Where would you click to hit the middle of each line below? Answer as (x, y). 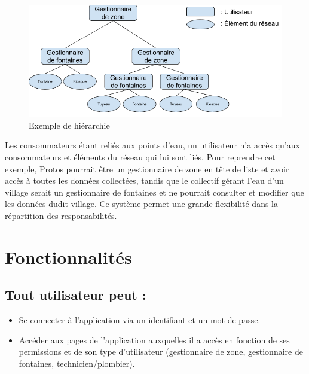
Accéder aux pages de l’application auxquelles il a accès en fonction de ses (154, 340)
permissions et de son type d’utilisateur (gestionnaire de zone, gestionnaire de (161, 352)
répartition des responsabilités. (61, 215)
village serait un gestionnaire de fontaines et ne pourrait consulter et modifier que (154, 192)
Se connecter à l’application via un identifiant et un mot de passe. (140, 320)
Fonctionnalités (68, 256)
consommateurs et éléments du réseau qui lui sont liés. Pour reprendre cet (140, 156)
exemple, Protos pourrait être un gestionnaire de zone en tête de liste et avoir (147, 168)
